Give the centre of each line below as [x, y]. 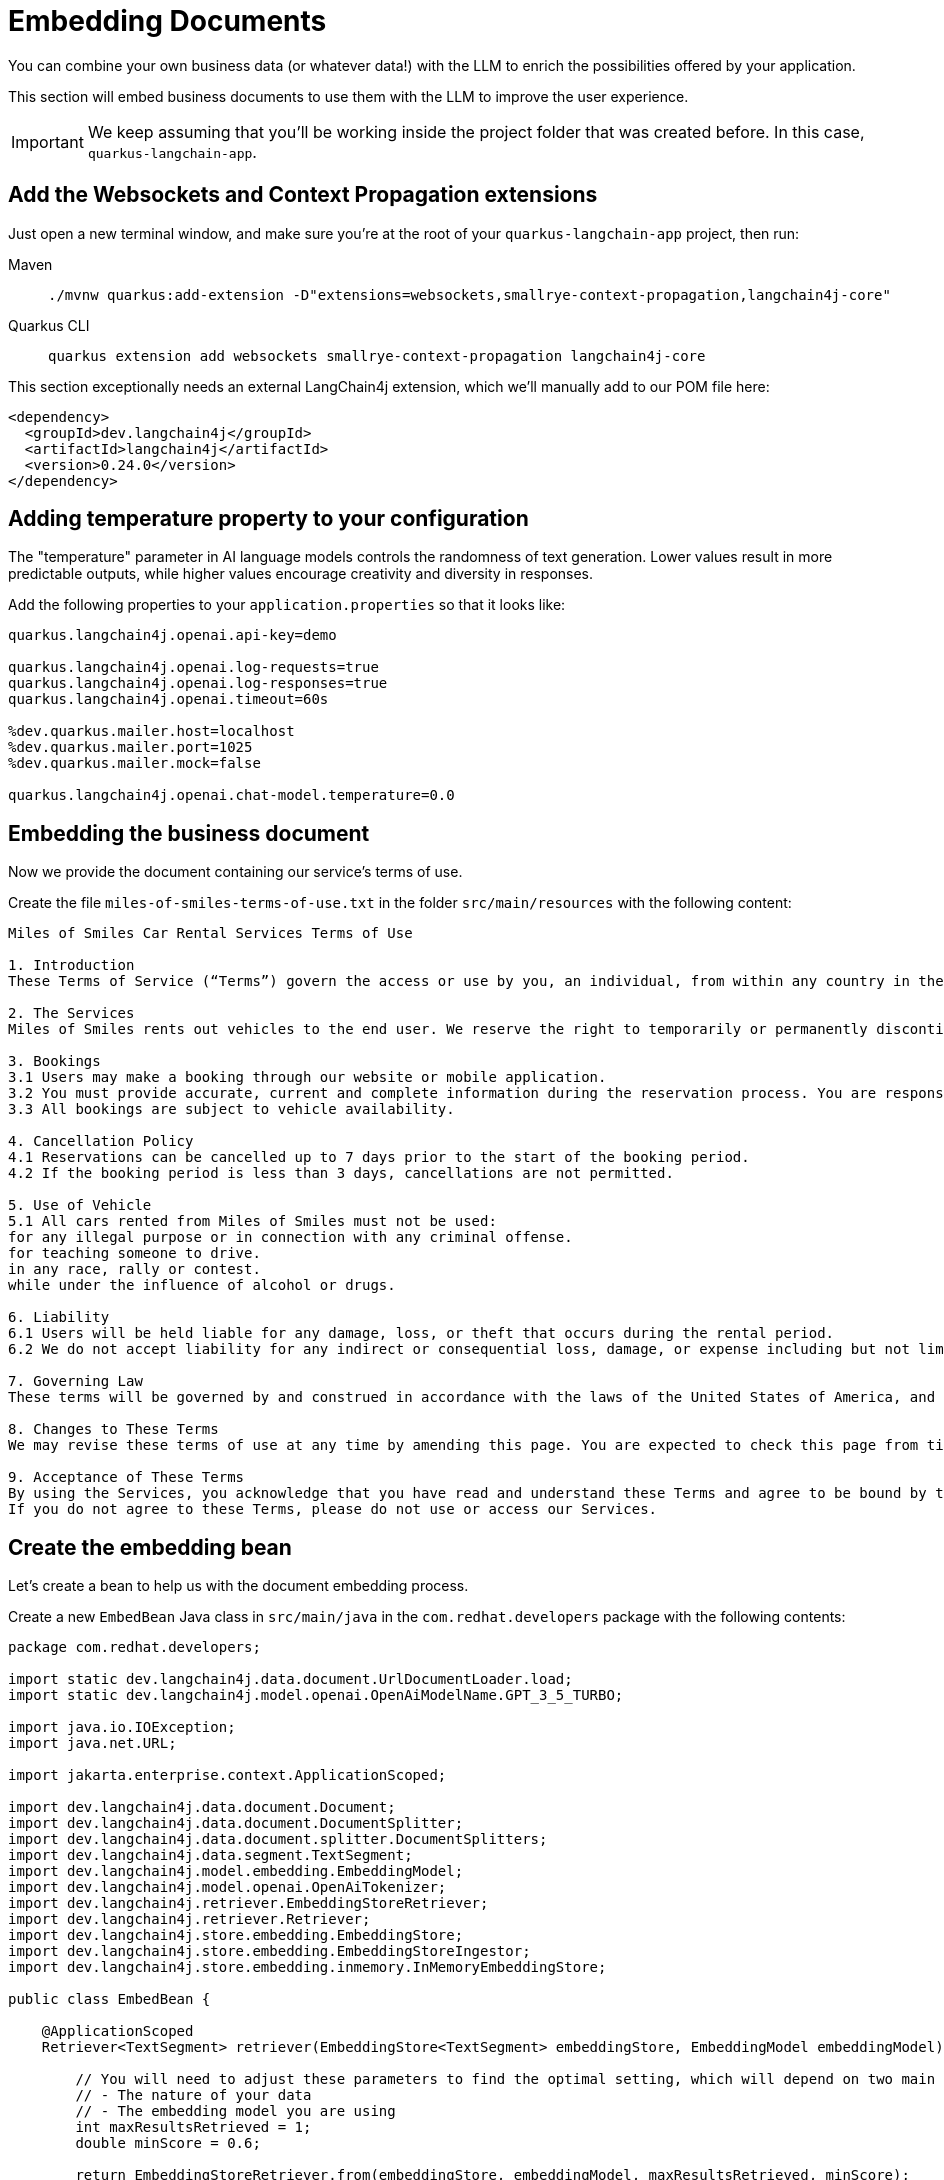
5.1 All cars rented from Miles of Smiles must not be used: [252, 1221]
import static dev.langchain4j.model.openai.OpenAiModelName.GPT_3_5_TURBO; [316, 1695]
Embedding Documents [167, 21]
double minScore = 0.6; [168, 2143]
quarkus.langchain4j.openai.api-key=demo [172, 635]
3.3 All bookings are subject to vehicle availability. [231, 1109]
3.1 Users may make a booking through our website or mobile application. [307, 1077]
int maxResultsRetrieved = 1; [193, 2127]
